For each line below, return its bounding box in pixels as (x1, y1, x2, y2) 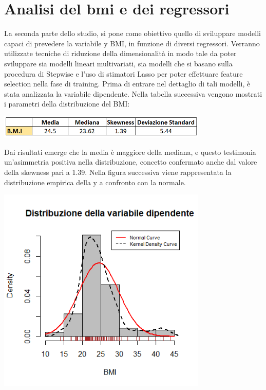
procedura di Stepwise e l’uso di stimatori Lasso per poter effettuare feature (4, 68, 243, 79)
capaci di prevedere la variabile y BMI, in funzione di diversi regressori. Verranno (4, 38, 260, 48)
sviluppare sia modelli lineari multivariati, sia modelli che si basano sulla (4, 58, 233, 68)
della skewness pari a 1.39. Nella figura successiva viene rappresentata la (4, 167, 232, 178)
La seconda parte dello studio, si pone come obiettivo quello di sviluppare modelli (4, 28, 261, 39)
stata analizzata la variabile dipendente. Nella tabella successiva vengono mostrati (4, 88, 262, 99)
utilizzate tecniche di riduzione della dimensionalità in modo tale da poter (4, 48, 237, 59)
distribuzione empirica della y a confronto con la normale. (4, 176, 186, 187)
